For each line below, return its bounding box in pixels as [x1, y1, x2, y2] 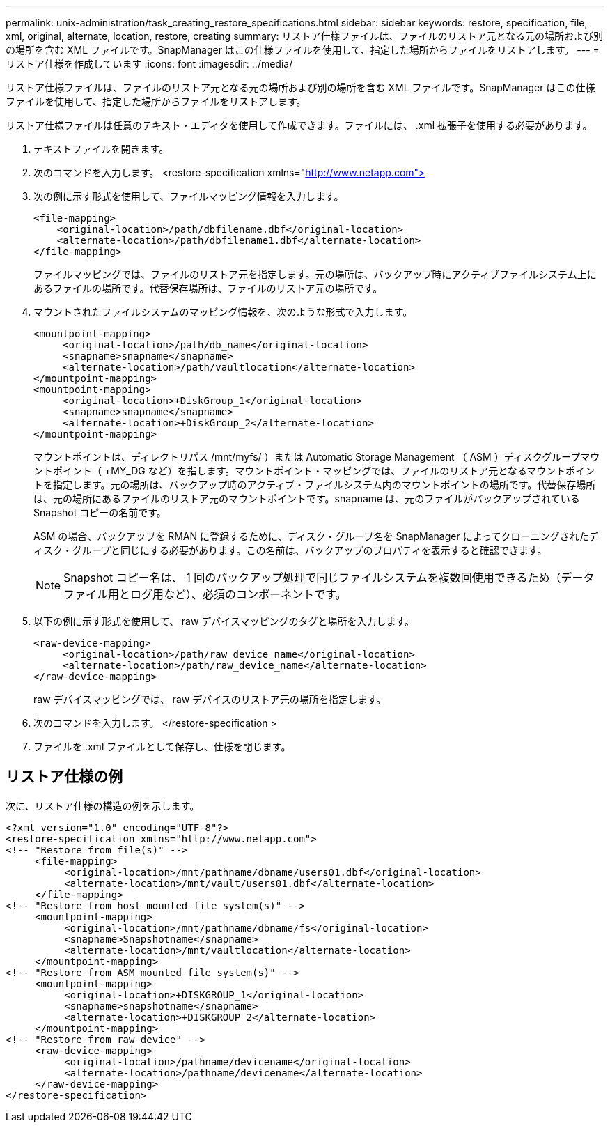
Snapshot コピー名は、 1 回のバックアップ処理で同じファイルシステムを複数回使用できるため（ [63, 571, 561, 585]
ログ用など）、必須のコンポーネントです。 [130, 587, 347, 601]
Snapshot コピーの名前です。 [33, 507, 166, 518]
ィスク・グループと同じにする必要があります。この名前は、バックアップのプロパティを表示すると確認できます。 [33, 544, 547, 556]
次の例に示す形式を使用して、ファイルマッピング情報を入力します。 [33, 190, 344, 202]
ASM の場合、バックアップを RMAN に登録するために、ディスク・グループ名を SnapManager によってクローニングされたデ [33, 530, 599, 542]
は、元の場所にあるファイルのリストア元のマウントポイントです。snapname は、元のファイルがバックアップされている [33, 493, 580, 504]
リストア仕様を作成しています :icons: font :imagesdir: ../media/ [6, 58, 293, 70]
